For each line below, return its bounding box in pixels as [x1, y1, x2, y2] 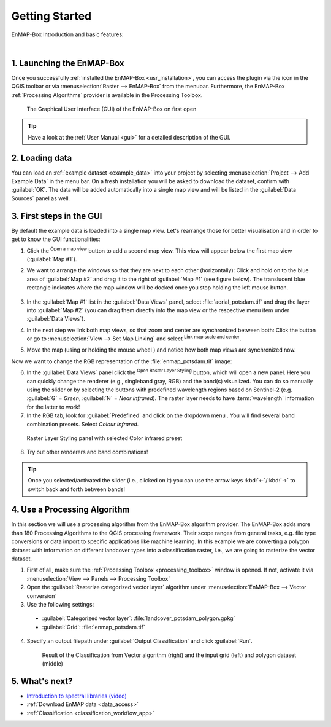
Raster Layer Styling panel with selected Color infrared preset [26, 434, 183, 442]
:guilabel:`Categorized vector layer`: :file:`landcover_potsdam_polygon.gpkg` [42, 615, 235, 622]
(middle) [42, 659, 64, 667]
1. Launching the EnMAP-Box [11, 58, 124, 68]
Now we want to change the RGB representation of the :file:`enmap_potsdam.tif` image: [11, 357, 232, 365]
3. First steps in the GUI [11, 211, 102, 221]
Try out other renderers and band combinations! [26, 449, 148, 456]
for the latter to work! [26, 403, 80, 411]
